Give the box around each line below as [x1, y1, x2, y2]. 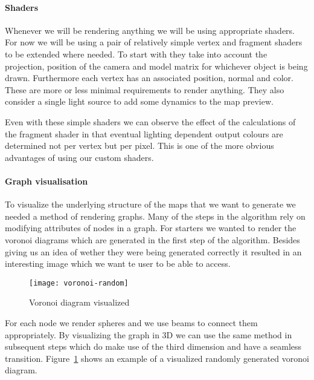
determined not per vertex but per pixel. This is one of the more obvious [5, 139, 274, 152]
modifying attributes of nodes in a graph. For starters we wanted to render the [5, 221, 296, 234]
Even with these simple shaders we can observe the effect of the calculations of [5, 115, 296, 128]
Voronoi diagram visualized [29, 296, 130, 309]
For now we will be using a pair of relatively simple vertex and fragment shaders [5, 36, 303, 48]
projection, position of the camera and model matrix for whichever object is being [5, 59, 308, 72]
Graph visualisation [5, 174, 88, 187]
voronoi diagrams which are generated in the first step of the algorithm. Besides [5, 233, 300, 246]
